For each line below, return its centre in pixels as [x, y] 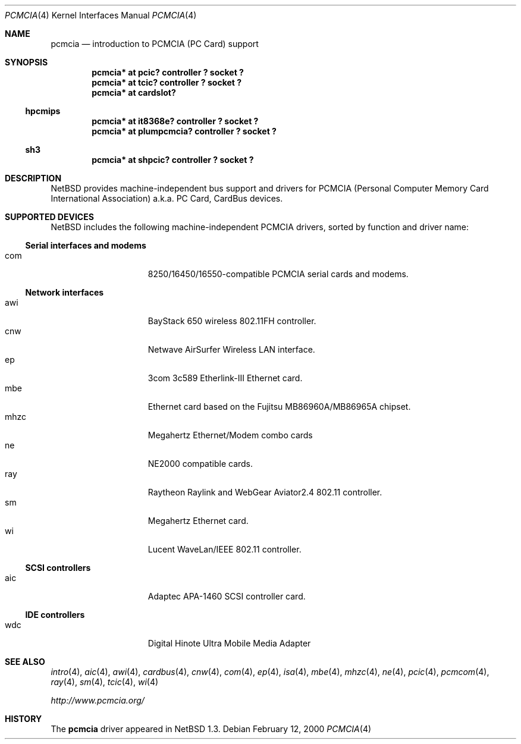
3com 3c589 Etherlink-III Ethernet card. [225, 378]
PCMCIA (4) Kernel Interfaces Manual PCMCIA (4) [101, 15]
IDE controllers [55, 615]
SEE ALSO [25, 662]
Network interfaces [65, 292]
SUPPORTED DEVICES [49, 217]
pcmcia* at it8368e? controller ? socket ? [175, 121]
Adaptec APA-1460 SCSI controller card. [227, 596]
